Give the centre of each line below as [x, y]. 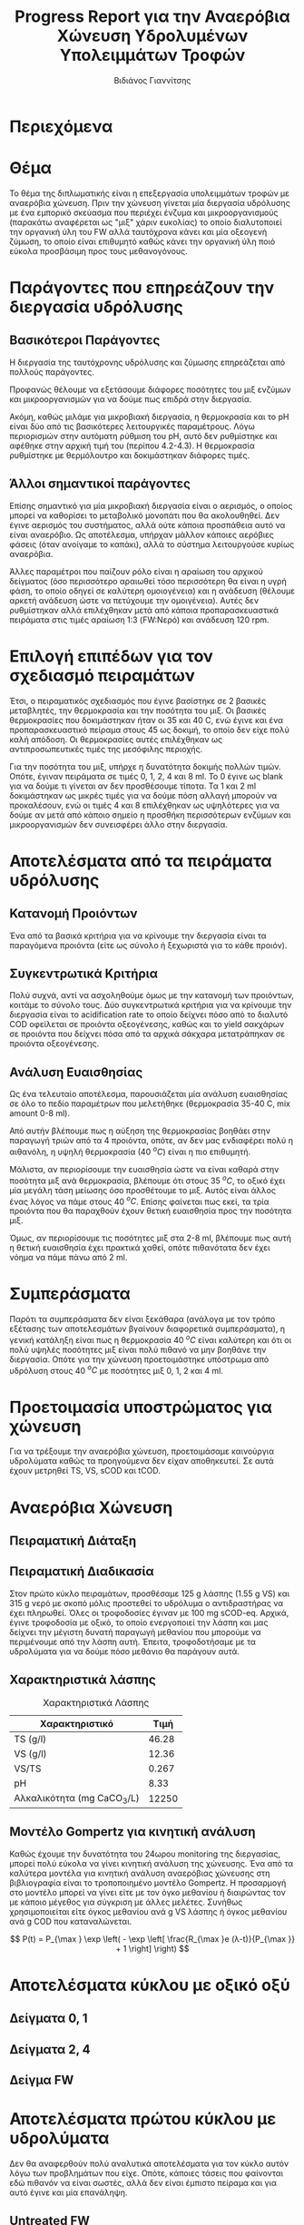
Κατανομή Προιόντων [74, 914]
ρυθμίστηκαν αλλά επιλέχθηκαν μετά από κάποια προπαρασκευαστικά [144, 610]
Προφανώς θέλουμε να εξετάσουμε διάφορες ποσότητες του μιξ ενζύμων [151, 389]
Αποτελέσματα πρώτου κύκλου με [143, 2119]
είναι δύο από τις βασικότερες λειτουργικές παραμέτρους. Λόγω [132, 426]
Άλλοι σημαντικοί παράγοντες [100, 484]
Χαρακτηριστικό [77, 1723]
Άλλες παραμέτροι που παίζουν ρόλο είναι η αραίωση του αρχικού [136, 571]
